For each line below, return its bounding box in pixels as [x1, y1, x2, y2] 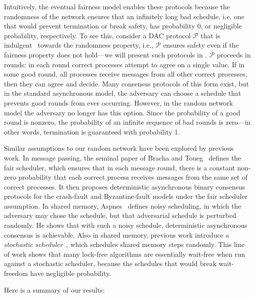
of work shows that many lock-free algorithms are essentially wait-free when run [4, 248, 245, 259]
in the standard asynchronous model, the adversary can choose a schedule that [4, 88, 241, 98]
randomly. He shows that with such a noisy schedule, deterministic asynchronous [4, 220, 248, 230]
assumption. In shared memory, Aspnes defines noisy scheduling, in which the [4, 200, 241, 211]
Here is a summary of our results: [4, 284, 105, 295]
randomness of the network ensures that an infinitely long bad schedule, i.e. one [4, 11, 245, 21]
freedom [4, 268, 28, 278]
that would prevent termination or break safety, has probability [4, 21, 195, 31]
